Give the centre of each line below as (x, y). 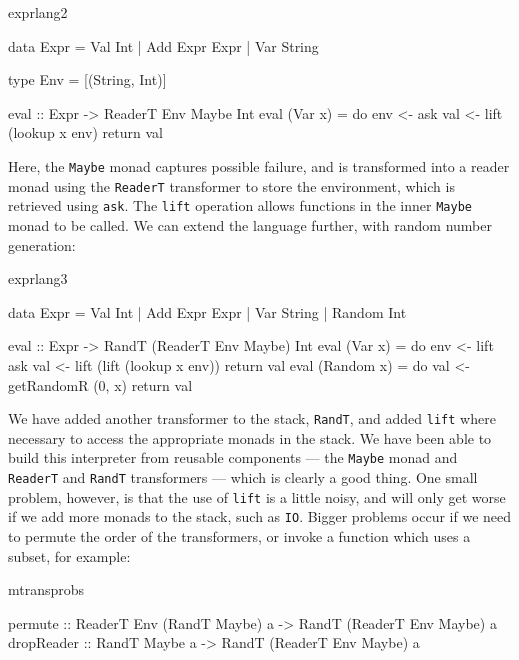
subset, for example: (69, 555)
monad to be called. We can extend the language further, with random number (250, 224)
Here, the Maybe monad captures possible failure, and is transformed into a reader (259, 165)
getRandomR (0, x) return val (100, 384)
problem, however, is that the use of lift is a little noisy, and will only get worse (257, 496)
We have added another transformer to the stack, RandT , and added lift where (252, 418)
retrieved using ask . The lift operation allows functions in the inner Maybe (240, 205)
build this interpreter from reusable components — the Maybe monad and (233, 457)
